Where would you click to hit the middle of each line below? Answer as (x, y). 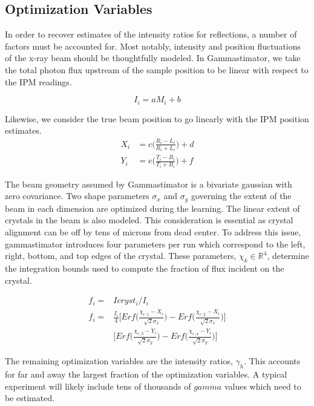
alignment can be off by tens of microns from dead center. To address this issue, (153, 231)
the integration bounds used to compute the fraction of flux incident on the (145, 268)
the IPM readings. (38, 81)
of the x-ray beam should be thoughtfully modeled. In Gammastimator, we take (153, 58)
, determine (288, 256)
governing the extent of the (241, 196)
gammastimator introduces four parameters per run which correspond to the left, (155, 244)
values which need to (263, 386)
